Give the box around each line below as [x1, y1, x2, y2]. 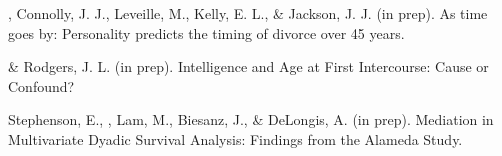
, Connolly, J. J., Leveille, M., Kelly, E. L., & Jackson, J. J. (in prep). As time [8, 3, 488, 23]
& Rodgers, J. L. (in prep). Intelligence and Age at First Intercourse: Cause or [8, 56, 489, 77]
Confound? [8, 75, 75, 96]
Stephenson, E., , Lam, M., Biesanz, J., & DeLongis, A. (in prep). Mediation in [8, 109, 494, 130]
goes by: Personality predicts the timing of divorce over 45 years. [8, 22, 405, 43]
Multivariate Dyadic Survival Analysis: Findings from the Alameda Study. [8, 128, 463, 149]
